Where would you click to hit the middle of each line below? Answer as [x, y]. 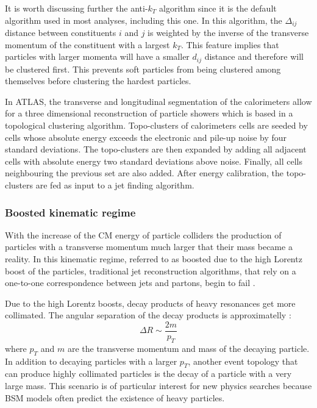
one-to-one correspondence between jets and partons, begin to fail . [130, 283]
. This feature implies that [230, 44]
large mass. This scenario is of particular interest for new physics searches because [158, 386]
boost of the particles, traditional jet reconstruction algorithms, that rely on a [151, 270]
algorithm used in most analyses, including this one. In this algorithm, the [144, 20]
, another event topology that [243, 361]
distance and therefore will [254, 56]
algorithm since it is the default [218, 8]
